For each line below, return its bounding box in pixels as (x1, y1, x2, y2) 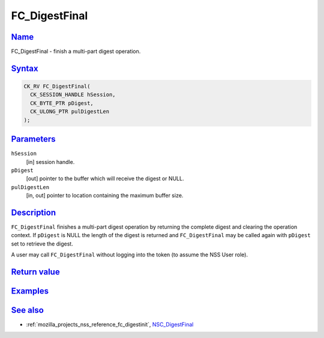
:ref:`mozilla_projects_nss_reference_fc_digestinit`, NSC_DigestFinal (26, 321, 194, 328)
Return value (11, 267, 60, 277)
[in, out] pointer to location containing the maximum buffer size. (26, 192, 184, 199)
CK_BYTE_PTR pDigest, (30, 100, 94, 106)
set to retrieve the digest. (11, 240, 73, 247)
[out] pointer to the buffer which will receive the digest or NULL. (26, 175, 184, 183)
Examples (11, 286, 49, 296)
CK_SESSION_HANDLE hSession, (30, 91, 116, 98)
